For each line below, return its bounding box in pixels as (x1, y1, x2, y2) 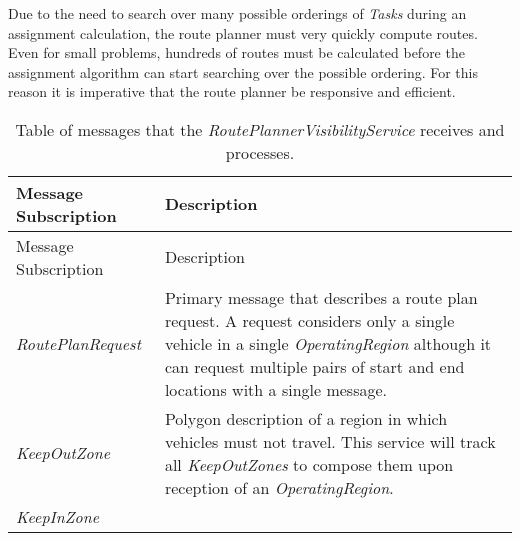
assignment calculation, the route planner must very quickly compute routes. (8, 22, 478, 43)
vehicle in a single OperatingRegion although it (164, 331, 492, 355)
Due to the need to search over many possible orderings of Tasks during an (8, 3, 467, 23)
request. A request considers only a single (164, 308, 455, 332)
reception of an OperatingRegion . (164, 475, 394, 499)
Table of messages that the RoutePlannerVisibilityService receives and (15, 117, 505, 141)
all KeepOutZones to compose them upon (164, 452, 454, 476)
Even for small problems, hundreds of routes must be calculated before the (8, 42, 465, 63)
